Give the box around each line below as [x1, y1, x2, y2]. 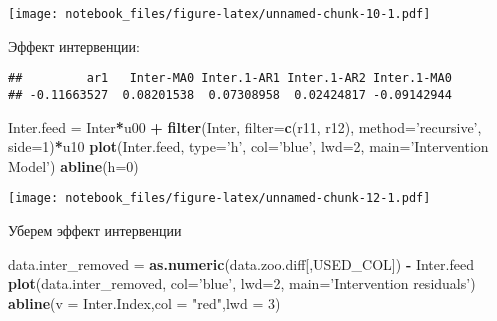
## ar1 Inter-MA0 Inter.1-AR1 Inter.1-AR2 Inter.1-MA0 [8, 71, 452, 86]
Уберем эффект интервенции [8, 220, 182, 240]
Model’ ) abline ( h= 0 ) [8, 155, 139, 176]
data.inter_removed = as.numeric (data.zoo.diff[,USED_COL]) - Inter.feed [8, 253, 474, 274]
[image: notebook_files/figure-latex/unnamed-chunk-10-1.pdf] [8, 7, 431, 21]
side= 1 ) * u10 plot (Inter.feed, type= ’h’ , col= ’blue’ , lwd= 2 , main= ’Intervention [8, 136, 489, 157]
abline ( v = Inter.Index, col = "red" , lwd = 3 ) [8, 292, 281, 313]
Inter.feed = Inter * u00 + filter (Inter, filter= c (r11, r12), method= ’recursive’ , [8, 116, 482, 137]
